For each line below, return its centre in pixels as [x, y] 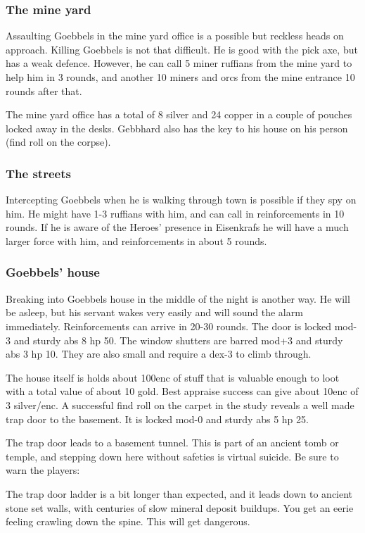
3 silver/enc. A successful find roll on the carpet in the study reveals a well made [180, 405]
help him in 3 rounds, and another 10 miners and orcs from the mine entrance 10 [180, 77]
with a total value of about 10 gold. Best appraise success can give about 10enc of [182, 391]
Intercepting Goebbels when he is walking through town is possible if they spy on [181, 200]
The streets [38, 173]
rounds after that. [44, 90]
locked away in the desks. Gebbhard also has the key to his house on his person [177, 128]
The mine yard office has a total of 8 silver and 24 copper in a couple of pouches [179, 114]
